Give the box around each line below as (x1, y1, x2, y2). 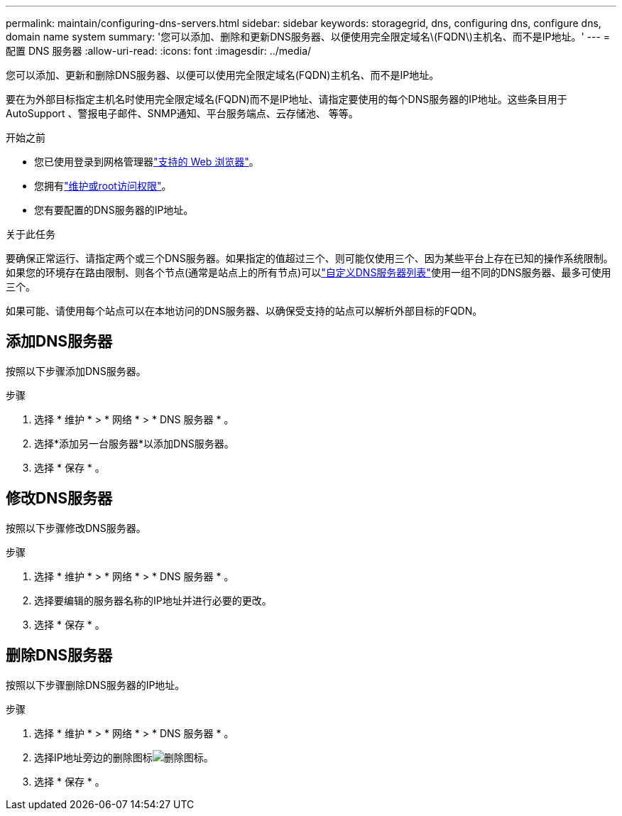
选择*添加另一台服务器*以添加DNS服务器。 (34, 437, 234, 450)
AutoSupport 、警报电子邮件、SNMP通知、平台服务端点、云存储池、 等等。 (6, 107, 359, 119)
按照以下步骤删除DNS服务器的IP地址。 (6, 678, 185, 691)
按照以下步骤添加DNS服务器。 (6, 364, 146, 377)
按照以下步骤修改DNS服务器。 (6, 521, 146, 534)
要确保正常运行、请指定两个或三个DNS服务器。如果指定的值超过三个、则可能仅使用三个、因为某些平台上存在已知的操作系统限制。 (6, 252, 613, 264)
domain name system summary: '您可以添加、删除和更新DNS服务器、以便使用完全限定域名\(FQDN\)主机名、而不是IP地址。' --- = (6, 31, 611, 43)
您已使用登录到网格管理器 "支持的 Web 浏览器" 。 (34, 156, 259, 168)
